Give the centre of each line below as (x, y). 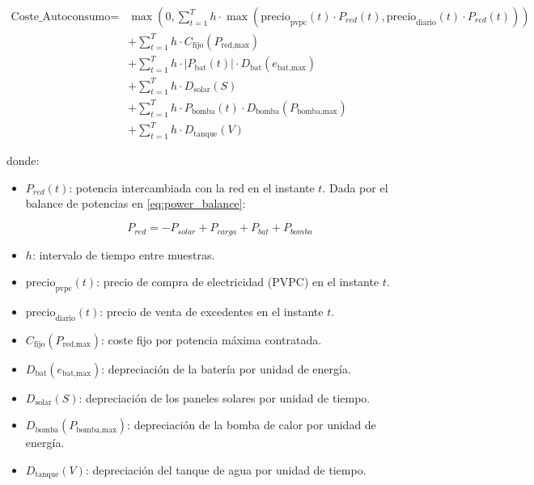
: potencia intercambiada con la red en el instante (192, 187)
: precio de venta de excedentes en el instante (212, 311)
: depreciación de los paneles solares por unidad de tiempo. (225, 397)
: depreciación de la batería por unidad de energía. (226, 368)
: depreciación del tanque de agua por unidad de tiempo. (226, 469)
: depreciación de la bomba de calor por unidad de (252, 425)
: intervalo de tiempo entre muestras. (123, 254)
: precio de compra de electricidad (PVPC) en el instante (238, 282)
